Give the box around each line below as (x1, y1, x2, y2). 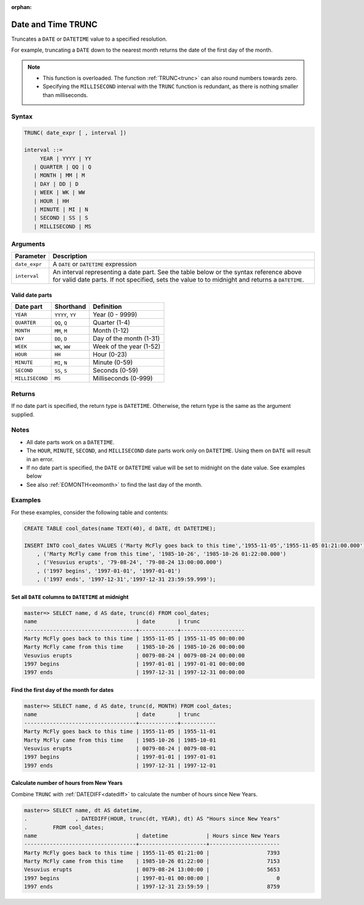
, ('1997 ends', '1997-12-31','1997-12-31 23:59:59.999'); (36, 576, 217, 583)
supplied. (11, 410, 35, 418)
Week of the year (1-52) (93, 342, 161, 351)
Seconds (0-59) (93, 366, 139, 375)
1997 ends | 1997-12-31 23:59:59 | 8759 (24, 883, 280, 890)
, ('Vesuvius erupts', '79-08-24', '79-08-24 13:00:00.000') (36, 559, 223, 566)
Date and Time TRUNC (11, 19, 98, 30)
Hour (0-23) (93, 350, 127, 359)
